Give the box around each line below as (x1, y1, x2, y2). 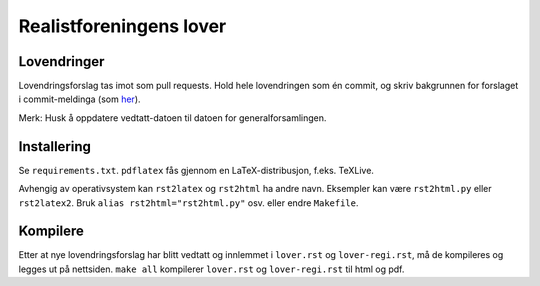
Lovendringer (18, 53, 105, 70)
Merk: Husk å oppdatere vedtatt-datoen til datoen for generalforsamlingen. (18, 111, 327, 124)
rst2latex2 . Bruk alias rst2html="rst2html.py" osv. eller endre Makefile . (18, 196, 359, 209)
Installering (18, 138, 92, 155)
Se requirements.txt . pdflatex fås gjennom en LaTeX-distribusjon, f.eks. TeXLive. (18, 164, 375, 176)
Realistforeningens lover (18, 15, 227, 37)
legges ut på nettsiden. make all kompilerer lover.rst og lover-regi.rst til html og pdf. (18, 263, 405, 275)
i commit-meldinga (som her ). (18, 93, 141, 105)
